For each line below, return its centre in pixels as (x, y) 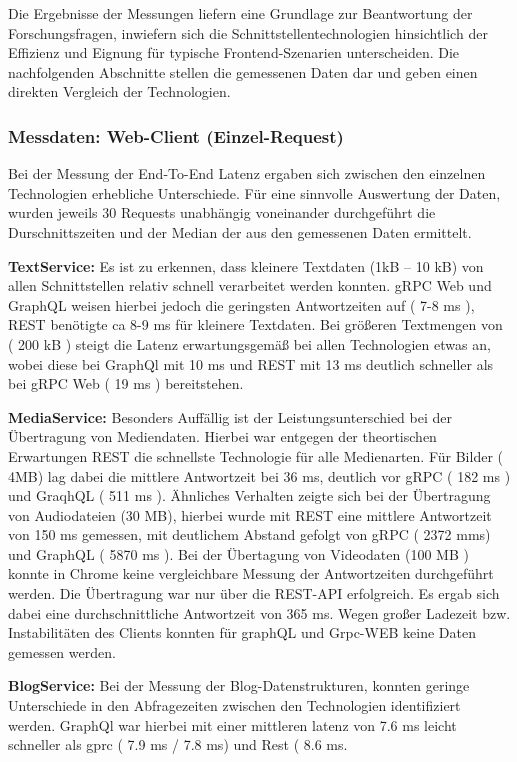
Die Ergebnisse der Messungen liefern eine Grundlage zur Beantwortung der (240, 13)
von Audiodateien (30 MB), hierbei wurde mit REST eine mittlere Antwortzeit (250, 514)
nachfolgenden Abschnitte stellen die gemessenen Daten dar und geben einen (243, 71)
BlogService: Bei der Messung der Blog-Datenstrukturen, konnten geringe (239, 685)
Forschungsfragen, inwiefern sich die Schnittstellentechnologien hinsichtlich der (248, 32)
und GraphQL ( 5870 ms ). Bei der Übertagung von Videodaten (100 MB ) (238, 553)
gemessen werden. (62, 651)
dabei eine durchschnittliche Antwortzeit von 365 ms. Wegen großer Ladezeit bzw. (259, 612)
